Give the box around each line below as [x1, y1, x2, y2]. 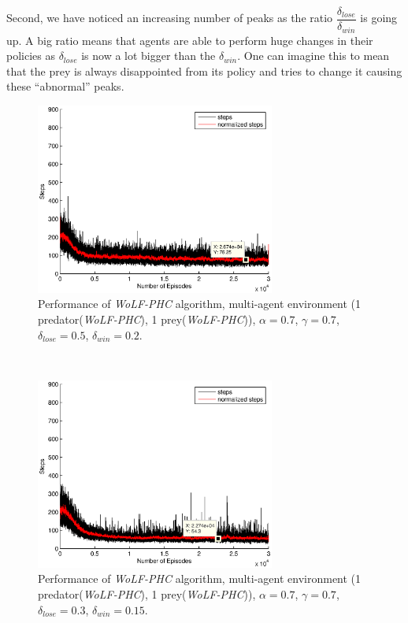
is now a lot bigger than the [81, 47, 216, 64]
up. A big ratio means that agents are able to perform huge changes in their [6, 32, 373, 48]
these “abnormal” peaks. [6, 78, 124, 95]
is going [360, 9, 398, 26]
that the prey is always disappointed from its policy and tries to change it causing [6, 62, 402, 79]
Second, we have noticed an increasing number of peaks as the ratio [6, 9, 333, 26]
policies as [6, 47, 55, 64]
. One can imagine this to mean [237, 47, 390, 64]
